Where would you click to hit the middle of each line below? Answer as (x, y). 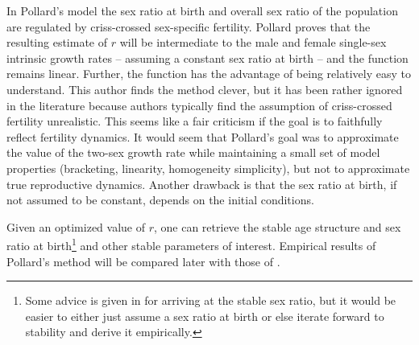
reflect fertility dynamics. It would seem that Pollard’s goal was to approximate (203, 136)
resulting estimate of (57, 42)
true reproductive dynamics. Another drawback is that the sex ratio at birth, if (202, 184)
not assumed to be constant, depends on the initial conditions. (160, 200)
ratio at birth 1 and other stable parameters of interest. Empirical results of (191, 244)
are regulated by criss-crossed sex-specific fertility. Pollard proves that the (189, 26)
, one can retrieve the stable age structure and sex (277, 226)
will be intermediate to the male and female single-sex (253, 42)
